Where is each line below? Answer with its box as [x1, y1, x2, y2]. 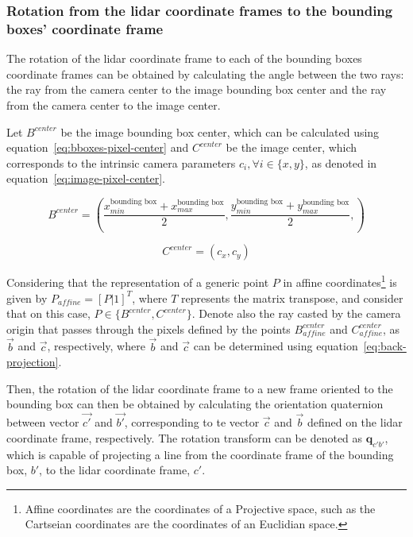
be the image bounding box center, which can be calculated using [60, 123, 380, 140]
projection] [6, 353, 59, 370]
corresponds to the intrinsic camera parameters [6, 154, 236, 171]
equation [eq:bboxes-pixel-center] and [6, 139, 189, 156]
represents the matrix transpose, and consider [181, 289, 403, 306]
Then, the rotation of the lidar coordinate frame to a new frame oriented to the [6, 380, 393, 396]
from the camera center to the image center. [6, 96, 221, 113]
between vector [6, 414, 79, 431]
